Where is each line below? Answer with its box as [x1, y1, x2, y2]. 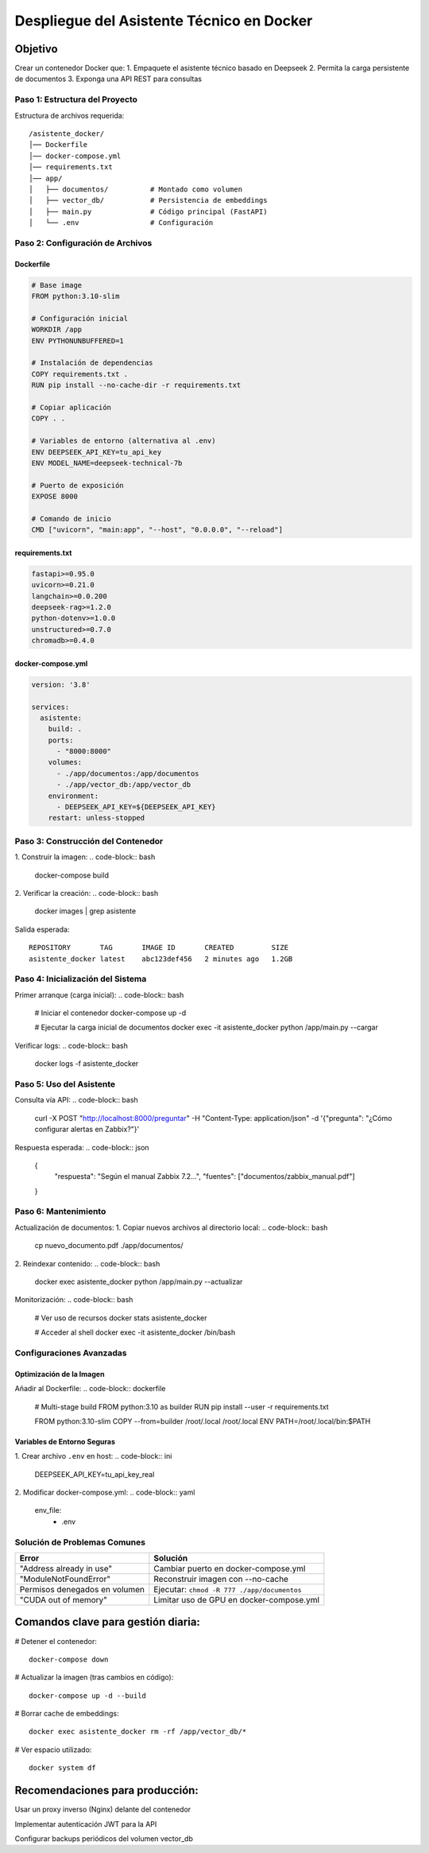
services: [31, 702, 70, 711]
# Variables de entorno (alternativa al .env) [31, 436, 216, 445]
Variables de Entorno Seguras [14, 1436, 115, 1446]
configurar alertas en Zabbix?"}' [34, 1125, 140, 1134]
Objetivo [14, 42, 59, 56]
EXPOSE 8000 [31, 492, 79, 501]
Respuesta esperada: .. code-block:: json [14, 1142, 150, 1152]
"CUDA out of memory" [19, 1595, 107, 1606]
